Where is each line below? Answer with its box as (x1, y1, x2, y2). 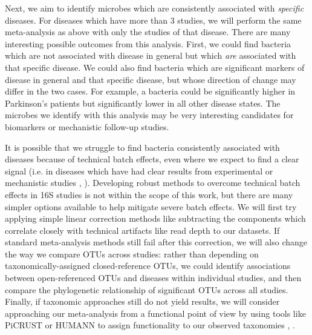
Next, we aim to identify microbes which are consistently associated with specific (5, 2, 304, 14)
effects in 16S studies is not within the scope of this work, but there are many (5, 188, 293, 201)
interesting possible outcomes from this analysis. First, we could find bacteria (5, 37, 291, 50)
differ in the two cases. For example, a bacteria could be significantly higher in (5, 85, 296, 98)
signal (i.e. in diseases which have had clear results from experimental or (5, 164, 273, 177)
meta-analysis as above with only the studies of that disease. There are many (5, 25, 291, 38)
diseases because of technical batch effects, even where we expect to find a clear (5, 153, 299, 165)
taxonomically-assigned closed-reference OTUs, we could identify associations (5, 259, 291, 272)
